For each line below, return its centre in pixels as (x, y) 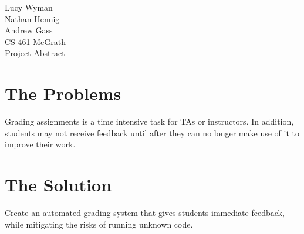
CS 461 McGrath (35, 41)
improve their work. (40, 144)
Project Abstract (35, 53)
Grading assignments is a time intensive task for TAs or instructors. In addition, (149, 121)
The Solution (58, 185)
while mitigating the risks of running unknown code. (99, 224)
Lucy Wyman (29, 7)
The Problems (63, 93)
